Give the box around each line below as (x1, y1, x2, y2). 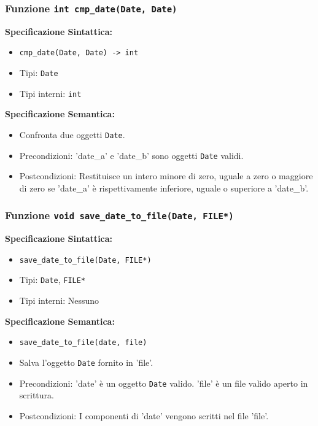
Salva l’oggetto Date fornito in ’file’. (19, 355, 153, 368)
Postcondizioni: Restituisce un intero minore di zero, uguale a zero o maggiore (19, 169, 313, 182)
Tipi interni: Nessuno (19, 294, 99, 307)
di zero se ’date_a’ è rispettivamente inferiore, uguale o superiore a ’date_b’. (19, 181, 309, 194)
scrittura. (19, 389, 54, 401)
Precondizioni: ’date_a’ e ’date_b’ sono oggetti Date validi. (19, 149, 244, 161)
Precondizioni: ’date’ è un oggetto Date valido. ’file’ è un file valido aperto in (19, 376, 308, 389)
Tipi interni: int (19, 87, 82, 99)
